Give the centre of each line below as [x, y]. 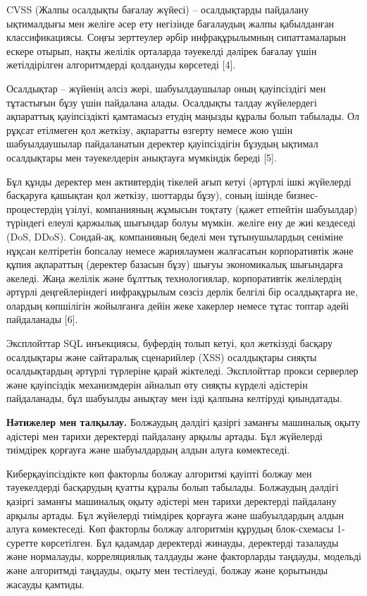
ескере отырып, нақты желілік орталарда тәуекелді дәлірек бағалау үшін [162, 50]
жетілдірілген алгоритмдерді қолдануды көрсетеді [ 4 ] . [121, 65]
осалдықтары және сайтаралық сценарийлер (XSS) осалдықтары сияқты [162, 357]
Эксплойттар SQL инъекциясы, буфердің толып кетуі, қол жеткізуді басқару [170, 343]
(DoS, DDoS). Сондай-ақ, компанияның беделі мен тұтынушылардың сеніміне [175, 236]
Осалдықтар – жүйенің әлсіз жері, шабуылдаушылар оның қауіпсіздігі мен [166, 88]
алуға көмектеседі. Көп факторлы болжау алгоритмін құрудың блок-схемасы [170, 529]
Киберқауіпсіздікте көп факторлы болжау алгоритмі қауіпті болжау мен [159, 473]
